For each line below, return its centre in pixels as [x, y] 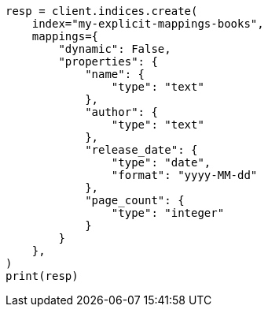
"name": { [115, 74]
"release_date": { [141, 150]
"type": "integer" [168, 213]
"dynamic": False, [115, 49]
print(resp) [42, 276]
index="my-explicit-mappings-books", [148, 24]
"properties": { [108, 61]
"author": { [121, 112]
